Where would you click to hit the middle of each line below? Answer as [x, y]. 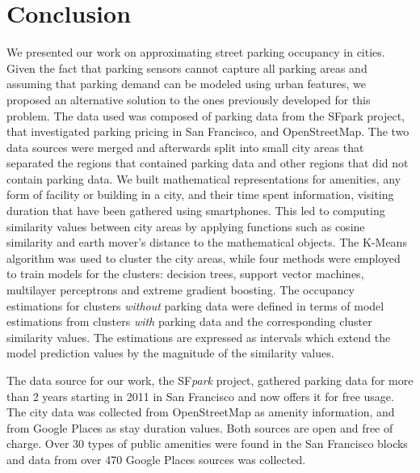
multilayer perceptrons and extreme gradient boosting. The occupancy [181, 290]
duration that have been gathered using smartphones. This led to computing [196, 211]
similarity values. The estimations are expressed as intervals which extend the [199, 337]
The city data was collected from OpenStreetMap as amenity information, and [201, 412]
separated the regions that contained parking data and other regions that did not [208, 163]
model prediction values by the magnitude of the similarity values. [170, 353]
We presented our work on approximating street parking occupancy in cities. [196, 52]
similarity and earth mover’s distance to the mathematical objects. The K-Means [207, 242]
